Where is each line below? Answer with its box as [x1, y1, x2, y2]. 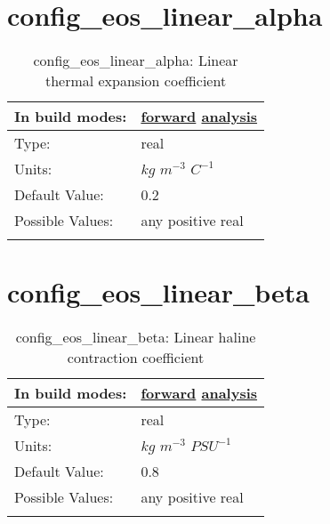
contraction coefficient [67, 347, 205, 368]
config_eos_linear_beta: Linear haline [15, 326, 256, 348]
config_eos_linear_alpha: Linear [33, 50, 238, 71]
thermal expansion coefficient [44, 70, 227, 92]
